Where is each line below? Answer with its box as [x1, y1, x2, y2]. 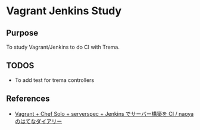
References [6, 94, 50, 104]
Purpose [6, 28, 39, 38]
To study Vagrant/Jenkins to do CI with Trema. [6, 43, 120, 50]
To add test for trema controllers [14, 76, 95, 84]
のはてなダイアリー [14, 118, 62, 125]
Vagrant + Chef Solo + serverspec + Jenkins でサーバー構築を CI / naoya [14, 110, 194, 117]
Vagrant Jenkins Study [6, 4, 122, 18]
